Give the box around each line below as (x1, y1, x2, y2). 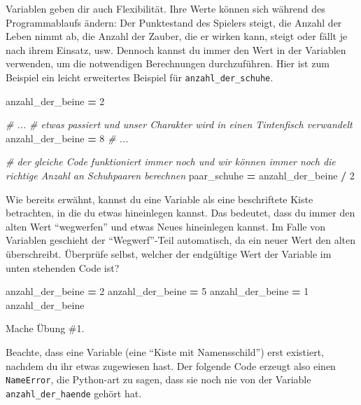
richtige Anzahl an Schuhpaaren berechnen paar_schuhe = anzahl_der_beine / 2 (6, 168, 355, 182)
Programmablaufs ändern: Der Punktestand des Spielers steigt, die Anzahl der (6, 15, 342, 29)
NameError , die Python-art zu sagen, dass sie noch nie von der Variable (6, 372, 311, 387)
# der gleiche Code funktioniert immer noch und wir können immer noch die (6, 154, 336, 169)
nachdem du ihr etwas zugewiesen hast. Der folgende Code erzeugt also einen (6, 358, 336, 373)
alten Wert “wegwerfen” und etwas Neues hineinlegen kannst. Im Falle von (6, 219, 326, 233)
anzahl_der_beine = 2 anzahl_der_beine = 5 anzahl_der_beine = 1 (6, 284, 309, 298)
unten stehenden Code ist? (6, 260, 120, 275)
